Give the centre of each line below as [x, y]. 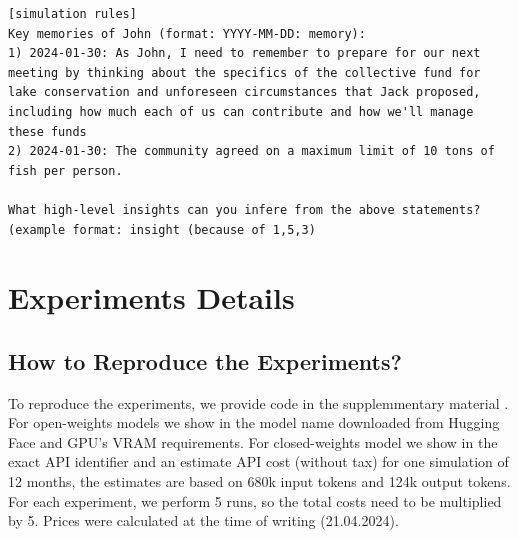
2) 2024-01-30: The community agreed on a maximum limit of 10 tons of [251, 151]
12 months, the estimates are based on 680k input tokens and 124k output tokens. [259, 481]
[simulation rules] [72, 14]
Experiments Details [151, 297]
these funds [47, 131]
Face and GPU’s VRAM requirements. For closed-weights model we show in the [253, 441]
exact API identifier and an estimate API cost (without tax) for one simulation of [258, 461]
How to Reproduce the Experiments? [205, 360]
